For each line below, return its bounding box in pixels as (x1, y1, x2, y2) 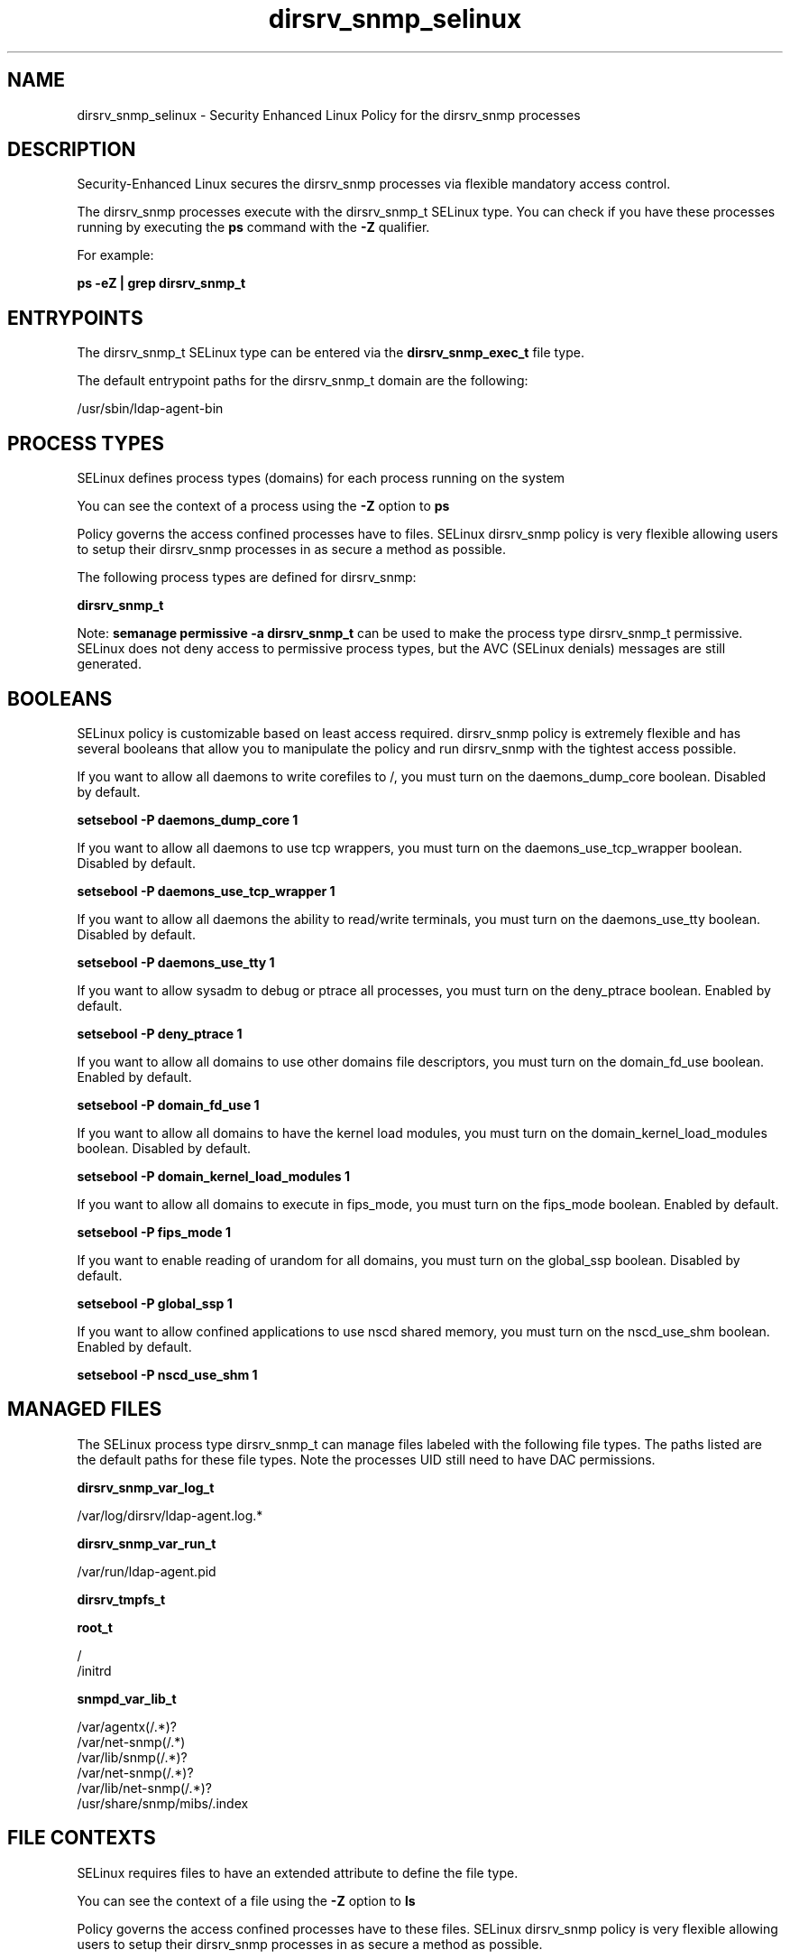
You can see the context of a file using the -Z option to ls (77, 1892, 416, 1908)
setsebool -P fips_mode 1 (77, 1224, 231, 1240)
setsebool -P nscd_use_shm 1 (77, 1366, 258, 1382)
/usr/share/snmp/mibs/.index (77, 1795, 249, 1811)
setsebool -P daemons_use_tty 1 (77, 954, 275, 970)
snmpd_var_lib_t (77, 1690, 177, 1706)
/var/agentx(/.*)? (77, 1718, 177, 1734)
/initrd (77, 1662, 112, 1678)
